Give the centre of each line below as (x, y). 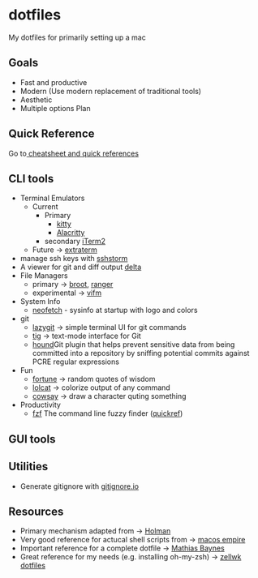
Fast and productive (54, 82)
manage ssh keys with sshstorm (74, 259)
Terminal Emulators (52, 198)
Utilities (28, 467)
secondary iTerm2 (75, 242)
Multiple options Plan (55, 108)
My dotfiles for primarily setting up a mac (77, 37)
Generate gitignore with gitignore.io (80, 486)
